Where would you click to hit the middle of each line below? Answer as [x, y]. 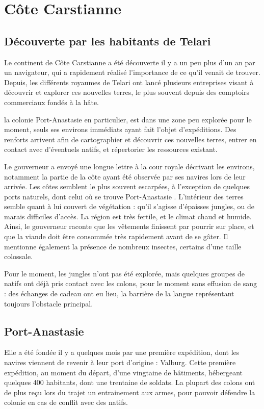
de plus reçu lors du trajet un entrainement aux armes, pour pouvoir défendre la [130, 392]
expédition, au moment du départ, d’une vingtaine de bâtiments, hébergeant [124, 372]
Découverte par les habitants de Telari [108, 41]
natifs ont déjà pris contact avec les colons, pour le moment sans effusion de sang [131, 283]
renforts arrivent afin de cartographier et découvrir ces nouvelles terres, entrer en [130, 139]
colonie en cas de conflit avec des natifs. [66, 402]
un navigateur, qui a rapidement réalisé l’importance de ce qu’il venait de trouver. [132, 72]
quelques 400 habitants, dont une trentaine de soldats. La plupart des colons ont [130, 382]
